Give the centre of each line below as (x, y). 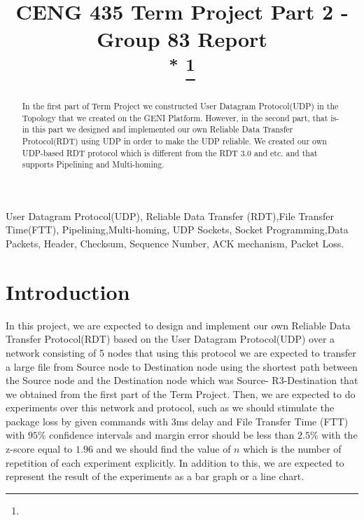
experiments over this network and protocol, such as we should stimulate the (170, 408)
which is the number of (292, 449)
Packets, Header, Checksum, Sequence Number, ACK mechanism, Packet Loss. (175, 243)
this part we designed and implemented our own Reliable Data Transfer (162, 129)
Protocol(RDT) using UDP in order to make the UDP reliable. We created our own (174, 141)
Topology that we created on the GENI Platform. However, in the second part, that (175, 117)
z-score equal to (39, 449)
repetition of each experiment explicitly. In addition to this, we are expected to (175, 462)
